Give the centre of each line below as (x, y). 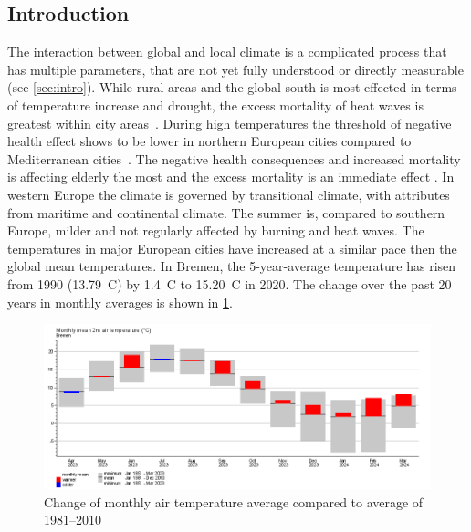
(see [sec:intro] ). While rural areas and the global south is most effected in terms (232, 87)
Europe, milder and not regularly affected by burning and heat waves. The (216, 230)
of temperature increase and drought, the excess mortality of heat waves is (215, 104)
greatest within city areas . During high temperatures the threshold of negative (230, 123)
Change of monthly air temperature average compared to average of (234, 501)
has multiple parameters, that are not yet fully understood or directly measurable (235, 69)
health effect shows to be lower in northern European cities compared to (209, 141)
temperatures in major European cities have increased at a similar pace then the (232, 248)
